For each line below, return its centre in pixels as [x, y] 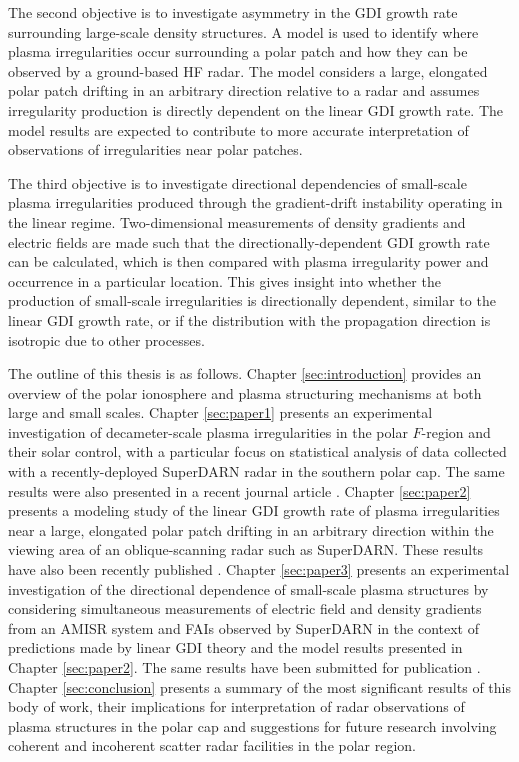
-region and [456, 431]
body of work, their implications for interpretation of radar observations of [236, 706]
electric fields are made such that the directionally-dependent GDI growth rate [249, 241]
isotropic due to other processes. [106, 339]
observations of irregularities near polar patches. [155, 149]
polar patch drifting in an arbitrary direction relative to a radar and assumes [244, 90]
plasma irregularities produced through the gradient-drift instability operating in [255, 202]
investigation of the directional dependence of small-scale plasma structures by [248, 588]
